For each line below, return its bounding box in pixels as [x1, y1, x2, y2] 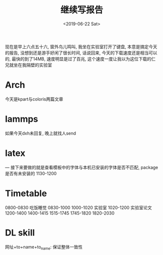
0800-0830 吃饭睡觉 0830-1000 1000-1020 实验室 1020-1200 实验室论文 [5, 204, 152, 210]
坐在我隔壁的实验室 [13, 62, 52, 68]
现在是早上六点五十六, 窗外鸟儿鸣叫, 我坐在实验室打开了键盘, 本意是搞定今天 [5, 43, 157, 49]
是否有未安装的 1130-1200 [5, 170, 57, 176]
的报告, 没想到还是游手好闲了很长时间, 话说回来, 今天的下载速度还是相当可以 [5, 50, 157, 56]
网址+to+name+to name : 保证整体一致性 [5, 244, 83, 251]
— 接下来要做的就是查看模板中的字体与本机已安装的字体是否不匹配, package [5, 164, 158, 170]
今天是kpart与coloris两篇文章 [5, 96, 63, 102]
